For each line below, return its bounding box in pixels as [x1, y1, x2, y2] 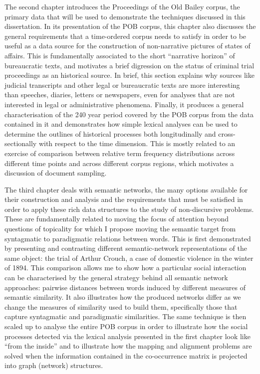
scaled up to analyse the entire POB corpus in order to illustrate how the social [4, 321, 248, 331]
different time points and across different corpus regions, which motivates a [4, 158, 234, 168]
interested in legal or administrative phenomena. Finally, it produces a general [4, 99, 244, 109]
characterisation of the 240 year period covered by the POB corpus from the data [4, 109, 254, 119]
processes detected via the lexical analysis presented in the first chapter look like [4, 331, 251, 341]
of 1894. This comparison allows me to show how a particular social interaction [4, 262, 247, 273]
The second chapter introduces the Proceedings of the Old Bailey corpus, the [4, 1, 240, 11]
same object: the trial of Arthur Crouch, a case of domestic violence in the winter [4, 252, 254, 263]
